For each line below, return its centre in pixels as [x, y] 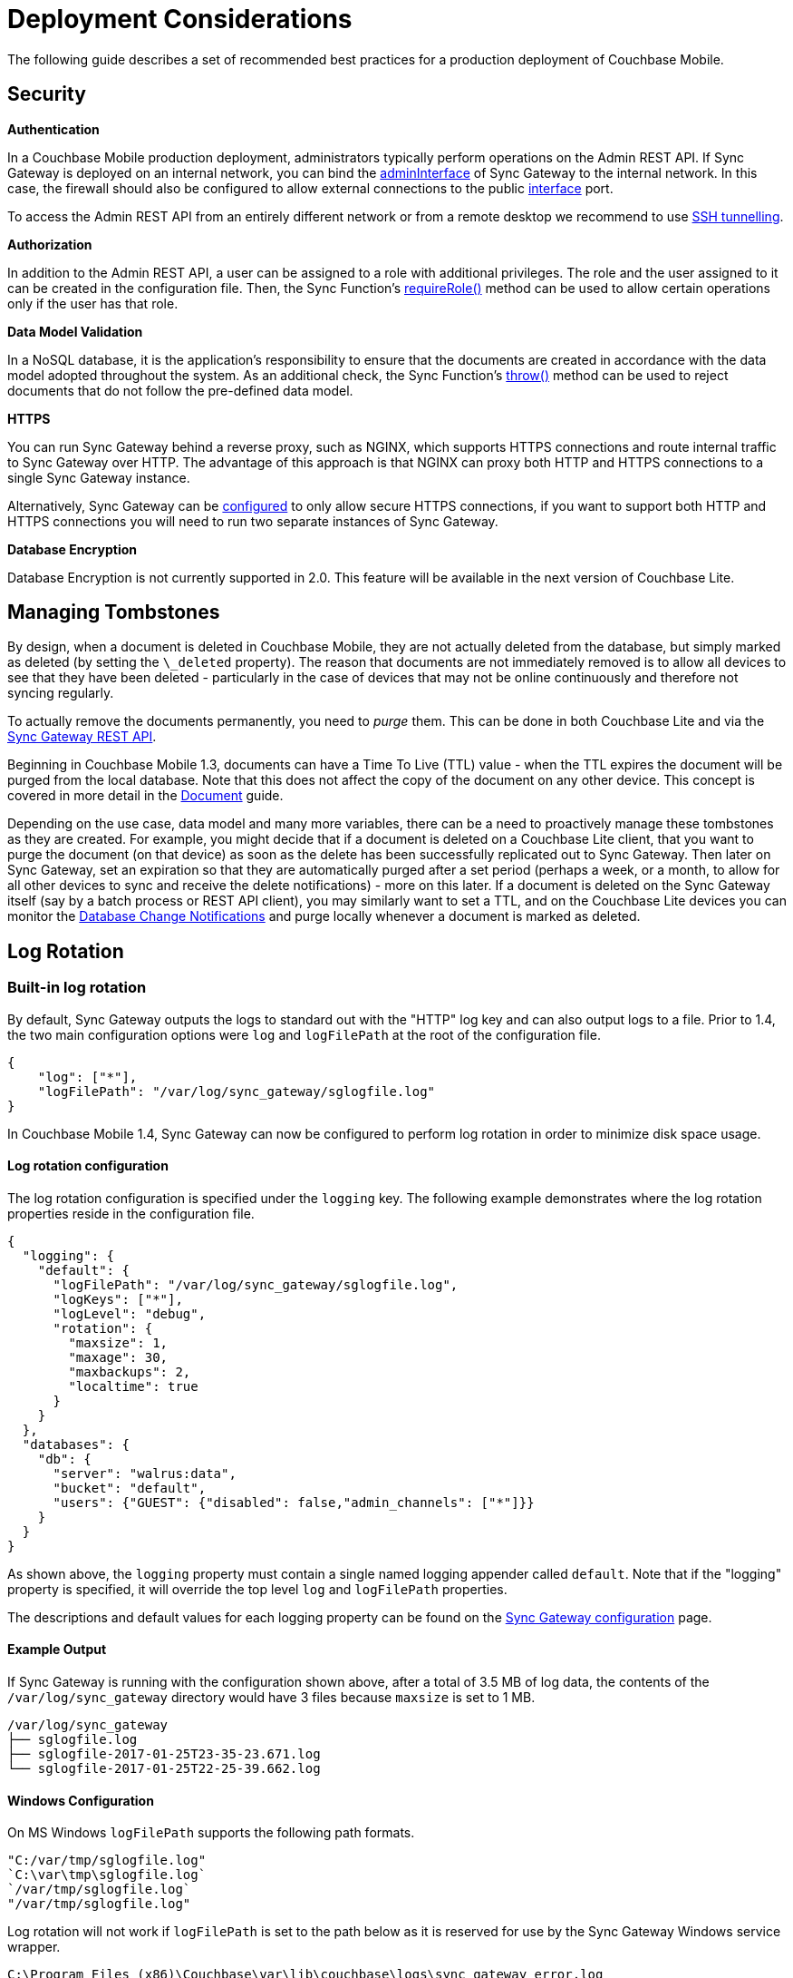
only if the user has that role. [93, 303]
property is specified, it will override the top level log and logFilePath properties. [257, 1589]
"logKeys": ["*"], [118, 1299]
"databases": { [76, 1444]
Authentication [53, 129]
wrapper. [34, 1947]
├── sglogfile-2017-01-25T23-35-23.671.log [164, 1754]
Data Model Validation [75, 331]
